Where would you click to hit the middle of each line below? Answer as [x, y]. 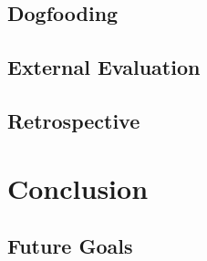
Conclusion [78, 188]
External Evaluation [104, 67]
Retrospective [74, 120]
